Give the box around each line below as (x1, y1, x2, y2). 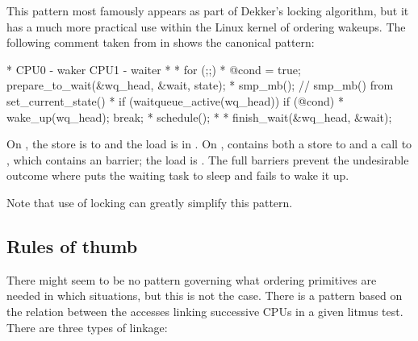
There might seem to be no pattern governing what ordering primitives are (6, 271, 377, 288)
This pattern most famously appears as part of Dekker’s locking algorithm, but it (6, 2, 409, 19)
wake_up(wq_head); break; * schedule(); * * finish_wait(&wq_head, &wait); (6, 108, 392, 125)
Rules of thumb (6, 233, 138, 258)
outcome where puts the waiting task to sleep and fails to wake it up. (6, 167, 349, 184)
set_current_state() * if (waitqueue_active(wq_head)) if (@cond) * (6, 92, 344, 109)
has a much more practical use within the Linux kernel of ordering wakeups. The (6, 18, 406, 35)
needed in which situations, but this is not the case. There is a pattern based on (6, 287, 403, 304)
